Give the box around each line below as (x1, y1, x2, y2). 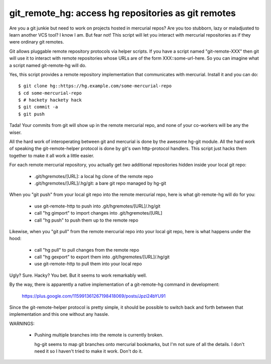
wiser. (9, 129, 22, 135)
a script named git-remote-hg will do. (9, 62, 87, 68)
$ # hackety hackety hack (18, 97, 82, 103)
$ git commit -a (18, 104, 58, 110)
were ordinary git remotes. (9, 39, 64, 45)
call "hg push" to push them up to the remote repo (34, 217, 139, 223)
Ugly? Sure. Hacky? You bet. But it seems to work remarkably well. (9, 272, 148, 278)
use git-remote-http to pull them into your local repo (34, 261, 143, 267)
